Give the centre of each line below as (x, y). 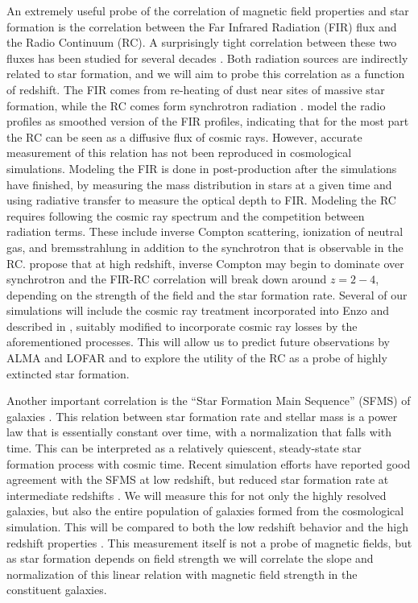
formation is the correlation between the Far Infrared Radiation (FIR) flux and (202, 26)
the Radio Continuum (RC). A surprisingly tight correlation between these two (202, 42)
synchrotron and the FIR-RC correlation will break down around (167, 279)
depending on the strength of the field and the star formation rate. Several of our (207, 294)
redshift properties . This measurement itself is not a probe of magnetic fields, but (209, 542)
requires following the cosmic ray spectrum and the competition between (186, 215)
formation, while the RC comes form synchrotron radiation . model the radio (196, 105)
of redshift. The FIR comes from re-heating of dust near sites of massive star (196, 89)
